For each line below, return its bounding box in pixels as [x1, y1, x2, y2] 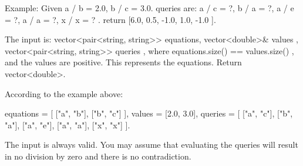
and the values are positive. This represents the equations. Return [5, 56, 242, 68]
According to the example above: [5, 87, 123, 99]
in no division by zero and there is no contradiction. [5, 150, 191, 162]
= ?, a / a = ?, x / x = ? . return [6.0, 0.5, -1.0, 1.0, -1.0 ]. [5, 13, 216, 25]
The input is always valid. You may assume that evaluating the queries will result [5, 138, 298, 151]
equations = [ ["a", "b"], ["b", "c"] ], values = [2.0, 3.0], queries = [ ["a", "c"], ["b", [5, 107, 293, 119]
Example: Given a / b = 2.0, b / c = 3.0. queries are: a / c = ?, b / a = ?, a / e [5, 2, 294, 14]
